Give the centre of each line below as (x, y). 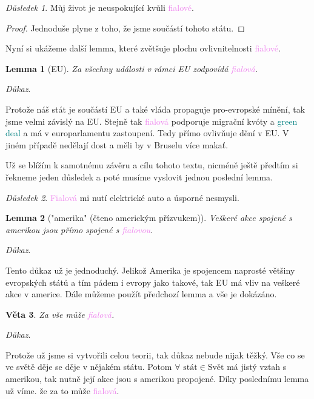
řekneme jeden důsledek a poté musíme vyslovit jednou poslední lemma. (139, 176)
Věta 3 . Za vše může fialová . (60, 314)
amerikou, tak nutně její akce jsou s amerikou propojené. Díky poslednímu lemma (157, 379)
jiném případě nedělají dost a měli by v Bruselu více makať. (117, 144)
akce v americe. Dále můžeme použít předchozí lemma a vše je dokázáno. (141, 294)
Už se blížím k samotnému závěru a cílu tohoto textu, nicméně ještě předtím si (152, 165)
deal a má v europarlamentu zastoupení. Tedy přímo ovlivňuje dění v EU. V (147, 133)
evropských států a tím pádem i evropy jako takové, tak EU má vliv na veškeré (153, 282)
